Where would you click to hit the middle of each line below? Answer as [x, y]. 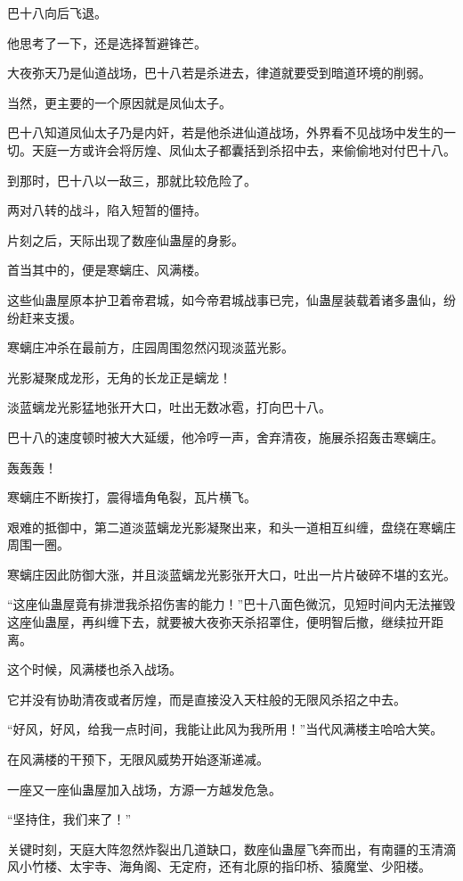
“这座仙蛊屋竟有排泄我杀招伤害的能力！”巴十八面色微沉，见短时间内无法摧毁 [231, 604]
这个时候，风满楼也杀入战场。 [94, 669]
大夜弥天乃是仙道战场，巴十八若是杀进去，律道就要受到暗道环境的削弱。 [219, 73]
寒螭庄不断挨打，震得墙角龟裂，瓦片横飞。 [132, 497]
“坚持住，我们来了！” [69, 819]
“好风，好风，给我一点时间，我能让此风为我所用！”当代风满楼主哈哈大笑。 [225, 729]
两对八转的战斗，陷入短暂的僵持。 [107, 210]
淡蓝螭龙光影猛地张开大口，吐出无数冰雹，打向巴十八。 [169, 407]
